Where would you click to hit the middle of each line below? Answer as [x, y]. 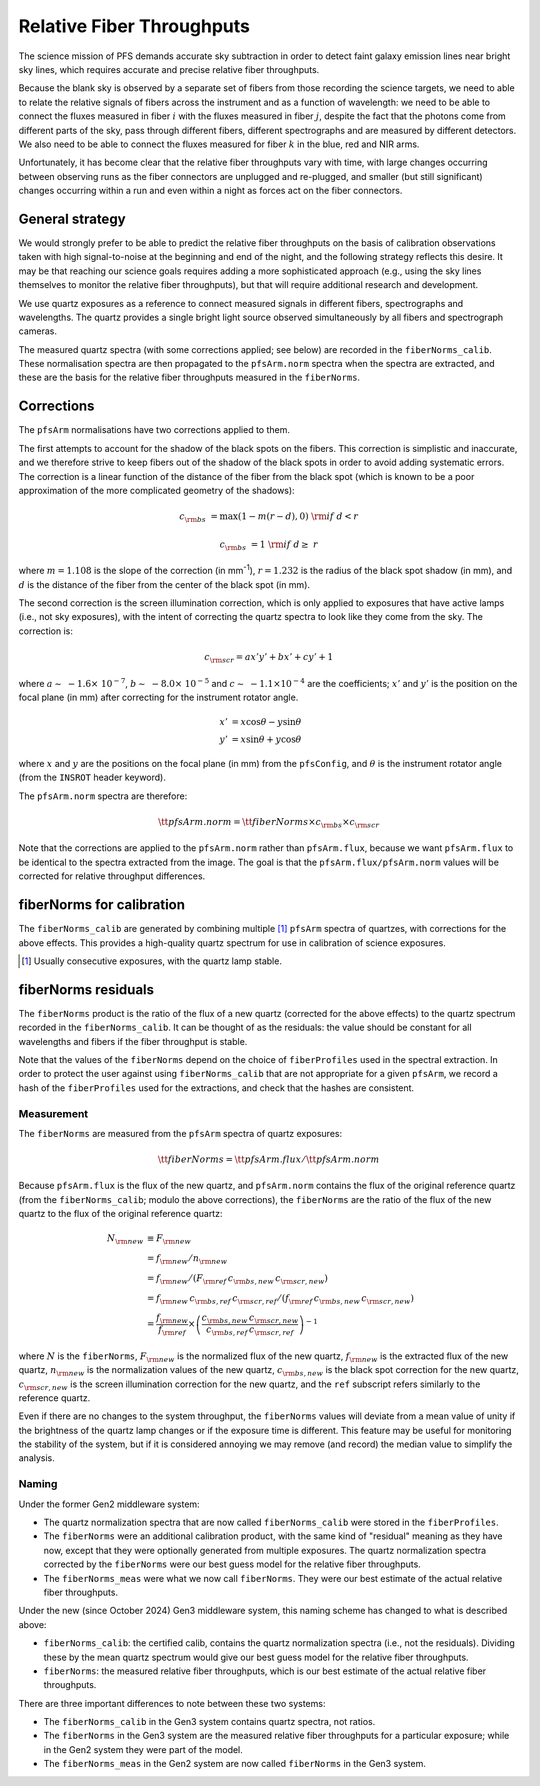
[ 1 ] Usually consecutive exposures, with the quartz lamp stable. [151, 961]
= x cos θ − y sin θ [266, 722]
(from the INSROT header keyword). [92, 777]
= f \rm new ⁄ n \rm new [187, 1259]
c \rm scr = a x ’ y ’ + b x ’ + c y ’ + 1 [269, 658]
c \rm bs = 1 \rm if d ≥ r [269, 545]
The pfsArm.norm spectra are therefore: [103, 796]
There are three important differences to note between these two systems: [172, 1703]
